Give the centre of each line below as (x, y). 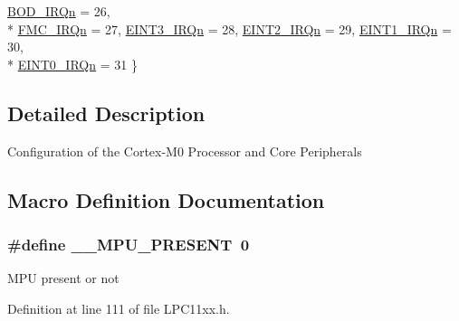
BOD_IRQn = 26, (59, 11)
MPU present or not (63, 278)
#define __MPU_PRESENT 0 (129, 244)
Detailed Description (106, 113)
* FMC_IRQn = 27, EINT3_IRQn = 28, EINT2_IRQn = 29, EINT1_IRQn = (229, 28)
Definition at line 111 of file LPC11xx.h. (119, 308)
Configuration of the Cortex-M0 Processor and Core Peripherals (185, 151)
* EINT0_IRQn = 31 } (72, 64)
